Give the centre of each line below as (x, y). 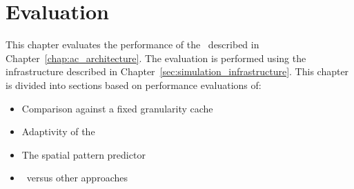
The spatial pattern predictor (83, 154)
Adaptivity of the (58, 131)
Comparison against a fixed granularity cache (117, 108)
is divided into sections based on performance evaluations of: (134, 84)
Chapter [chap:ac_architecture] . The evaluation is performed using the (156, 58)
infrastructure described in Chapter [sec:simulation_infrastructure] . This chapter (177, 71)
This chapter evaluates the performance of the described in (132, 44)
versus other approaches (77, 178)
